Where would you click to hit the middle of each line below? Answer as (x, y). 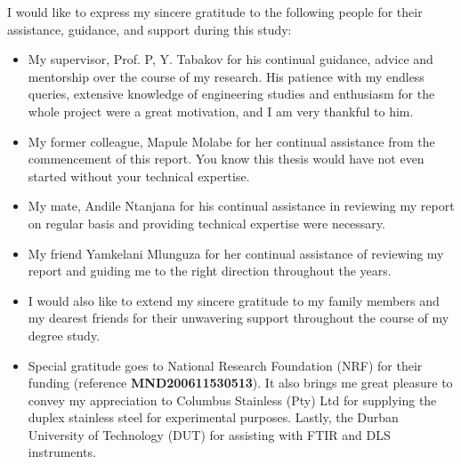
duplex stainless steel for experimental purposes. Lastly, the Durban (213, 417)
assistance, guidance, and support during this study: (150, 29)
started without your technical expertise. (139, 176)
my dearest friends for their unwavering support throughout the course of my (239, 318)
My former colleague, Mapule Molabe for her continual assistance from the (231, 141)
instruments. (62, 452)
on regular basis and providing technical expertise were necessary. (206, 223)
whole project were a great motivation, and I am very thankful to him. (221, 111)
